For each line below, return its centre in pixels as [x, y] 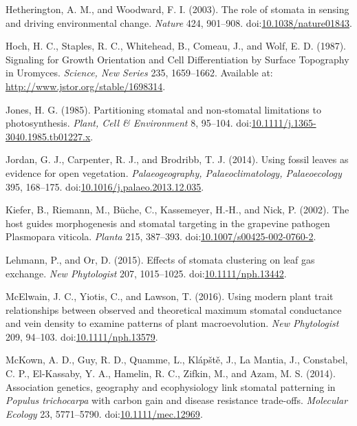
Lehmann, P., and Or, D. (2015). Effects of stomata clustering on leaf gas [160, 259]
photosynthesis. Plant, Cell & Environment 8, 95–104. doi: [129, 123]
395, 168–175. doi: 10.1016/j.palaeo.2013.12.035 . [105, 186]
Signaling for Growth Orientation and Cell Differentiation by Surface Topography [177, 59]
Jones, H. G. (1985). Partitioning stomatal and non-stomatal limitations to [163, 109]
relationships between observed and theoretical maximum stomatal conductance [174, 309]
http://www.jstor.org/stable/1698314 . [86, 86]
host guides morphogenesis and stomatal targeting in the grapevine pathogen [168, 223]
